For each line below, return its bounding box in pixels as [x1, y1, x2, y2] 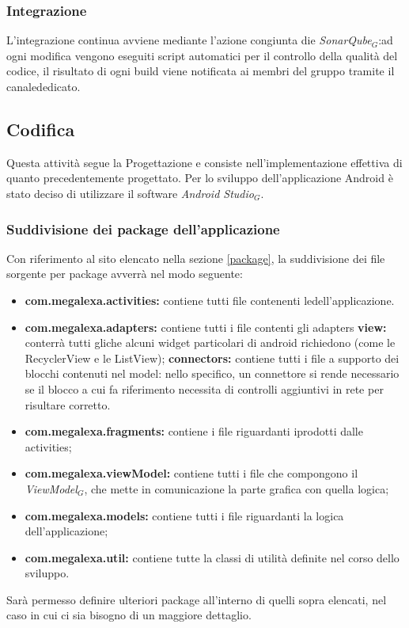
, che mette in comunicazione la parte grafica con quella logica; [84, 480, 389, 497]
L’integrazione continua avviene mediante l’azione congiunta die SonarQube [6, 32, 372, 48]
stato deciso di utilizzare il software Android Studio [6, 185, 254, 201]
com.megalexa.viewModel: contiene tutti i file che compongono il [25, 465, 358, 481]
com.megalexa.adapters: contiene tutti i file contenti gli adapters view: [25, 318, 387, 335]
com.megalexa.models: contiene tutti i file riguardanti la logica [25, 507, 344, 523]
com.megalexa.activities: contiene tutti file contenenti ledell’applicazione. [25, 291, 395, 308]
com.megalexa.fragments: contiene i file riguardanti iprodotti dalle [25, 423, 363, 440]
